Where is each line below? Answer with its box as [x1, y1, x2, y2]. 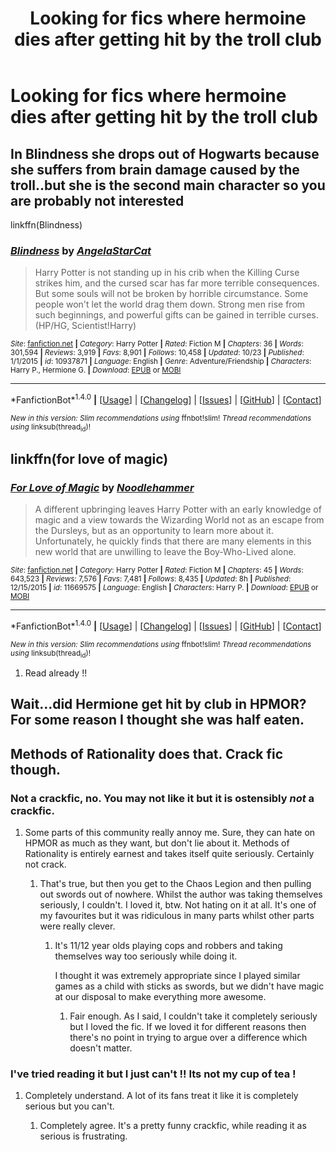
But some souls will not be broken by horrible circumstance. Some [34, 288, 309, 300]
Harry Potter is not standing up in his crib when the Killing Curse [34, 267, 300, 279]
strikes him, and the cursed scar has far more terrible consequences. [34, 277, 320, 289]
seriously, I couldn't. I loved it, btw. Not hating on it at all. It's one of [39, 899, 317, 911]
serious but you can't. [24, 1100, 115, 1112]
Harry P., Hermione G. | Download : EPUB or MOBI [10, 365, 182, 376]
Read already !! [24, 667, 88, 679]
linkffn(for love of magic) [10, 450, 169, 467]
